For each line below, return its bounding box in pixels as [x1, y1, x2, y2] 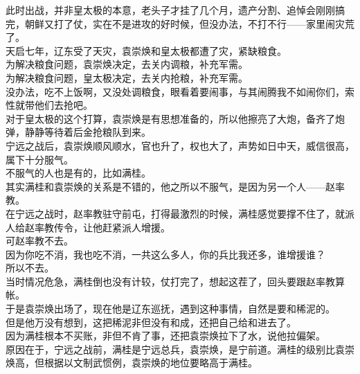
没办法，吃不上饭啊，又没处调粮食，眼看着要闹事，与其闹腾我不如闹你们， [6, 84, 345, 98]
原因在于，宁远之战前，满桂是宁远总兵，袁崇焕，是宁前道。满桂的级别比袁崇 [6, 341, 354, 356]
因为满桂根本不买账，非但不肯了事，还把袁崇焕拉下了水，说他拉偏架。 [6, 328, 325, 343]
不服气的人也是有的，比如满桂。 [6, 166, 151, 180]
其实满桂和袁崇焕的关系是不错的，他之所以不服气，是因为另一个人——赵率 [6, 179, 345, 193]
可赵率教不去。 [6, 233, 73, 248]
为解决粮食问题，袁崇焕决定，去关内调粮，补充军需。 [6, 57, 248, 71]
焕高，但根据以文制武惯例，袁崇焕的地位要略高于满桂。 [6, 355, 258, 370]
